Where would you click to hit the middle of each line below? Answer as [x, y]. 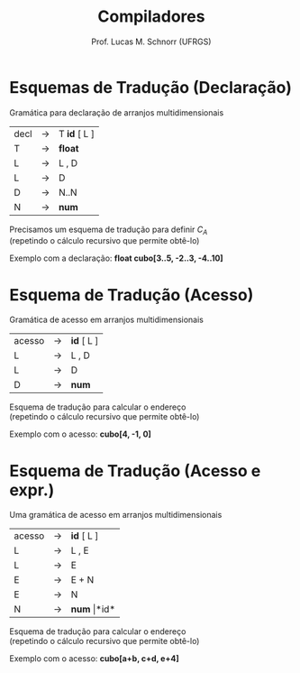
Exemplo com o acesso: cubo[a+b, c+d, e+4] [94, 659]
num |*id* [93, 609]
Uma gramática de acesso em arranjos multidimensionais [116, 515]
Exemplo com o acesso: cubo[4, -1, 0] [80, 434]
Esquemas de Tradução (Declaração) [151, 87]
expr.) [32, 490]
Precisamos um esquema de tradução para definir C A [109, 230]
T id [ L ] [76, 134]
